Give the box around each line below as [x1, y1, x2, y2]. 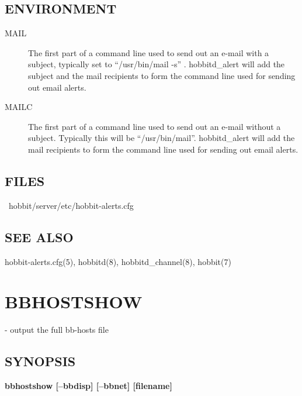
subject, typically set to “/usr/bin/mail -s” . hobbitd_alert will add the [28, 58, 285, 70]
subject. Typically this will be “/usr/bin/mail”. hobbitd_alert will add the [28, 132, 295, 144]
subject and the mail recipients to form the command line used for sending [28, 69, 296, 81]
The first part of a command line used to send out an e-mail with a [28, 46, 269, 58]
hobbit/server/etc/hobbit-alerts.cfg [8, 199, 134, 211]
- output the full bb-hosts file [5, 323, 109, 336]
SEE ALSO [5, 228, 74, 246]
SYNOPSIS [5, 352, 76, 370]
